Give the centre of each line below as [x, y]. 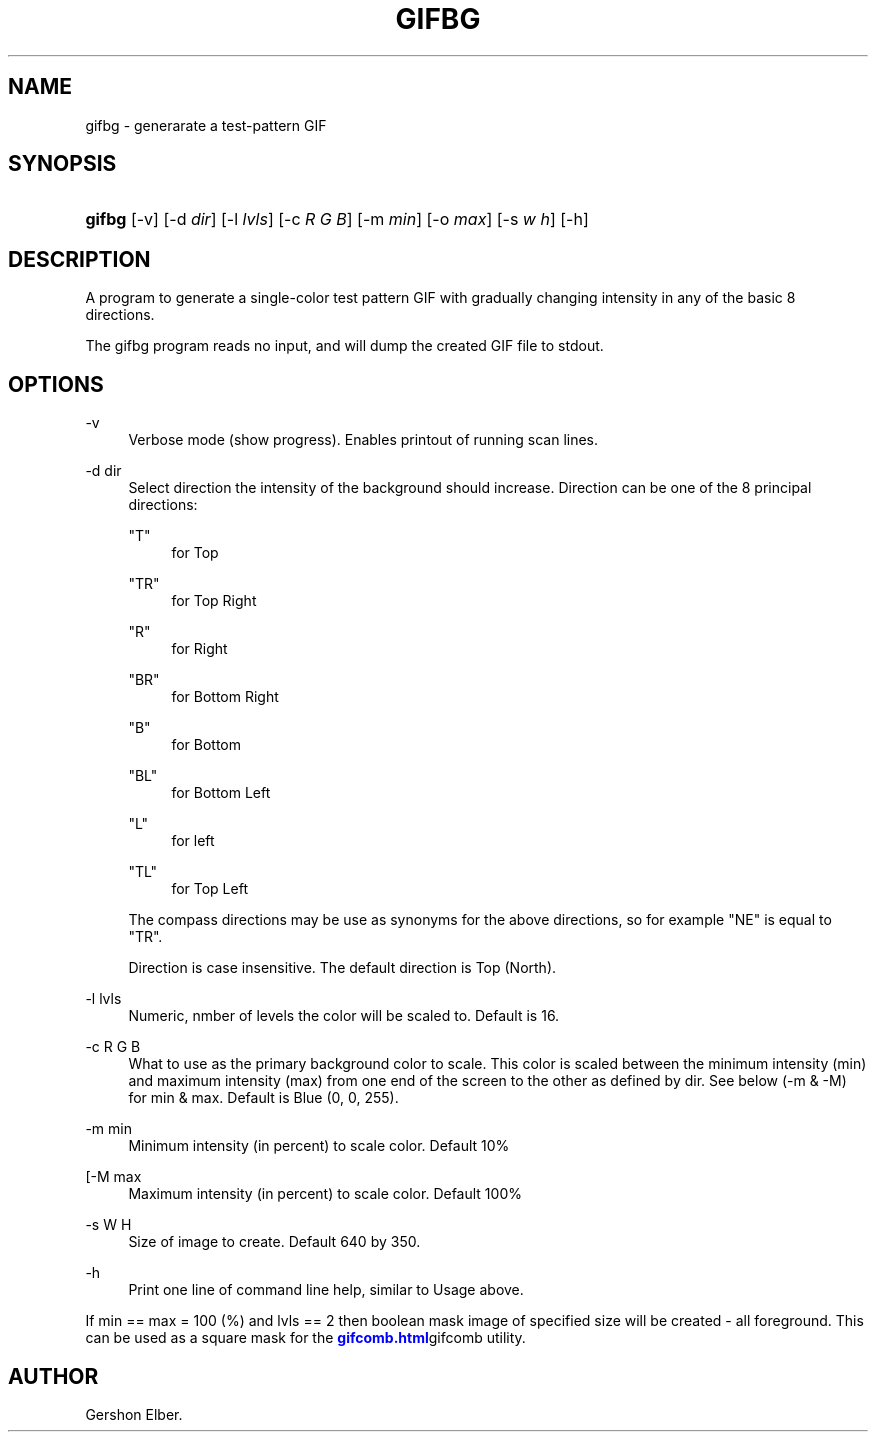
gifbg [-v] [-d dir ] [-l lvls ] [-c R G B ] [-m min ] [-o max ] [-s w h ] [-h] [337, 219]
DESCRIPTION [79, 259]
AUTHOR [53, 1376]
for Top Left [209, 889]
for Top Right [214, 601]
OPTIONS [56, 384]
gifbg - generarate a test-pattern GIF [206, 125]
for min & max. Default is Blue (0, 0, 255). [263, 1098]
